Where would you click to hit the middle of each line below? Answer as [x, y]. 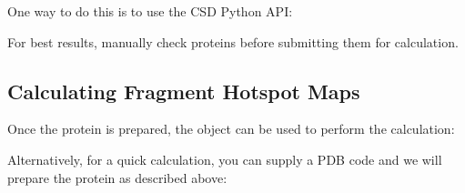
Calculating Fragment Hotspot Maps [184, 91]
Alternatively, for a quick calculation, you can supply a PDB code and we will [225, 159]
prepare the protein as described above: [117, 177]
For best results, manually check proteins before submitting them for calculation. [233, 41]
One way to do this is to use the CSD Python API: [150, 11]
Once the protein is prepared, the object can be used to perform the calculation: [231, 129]
